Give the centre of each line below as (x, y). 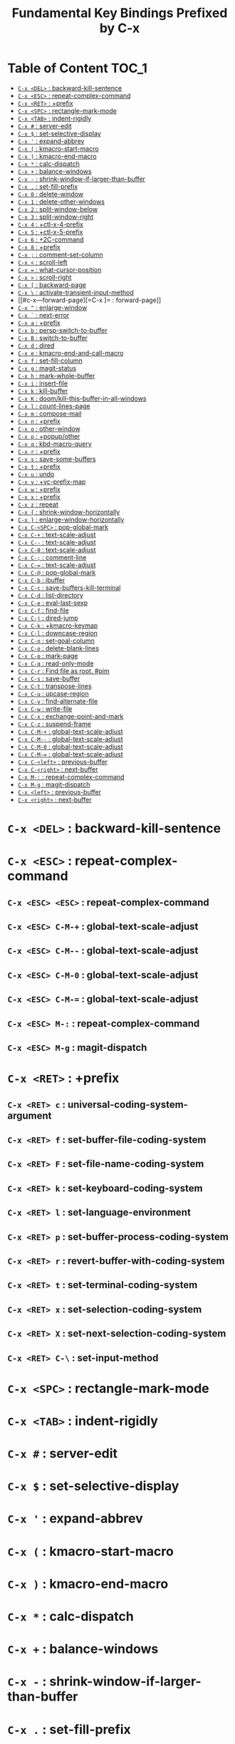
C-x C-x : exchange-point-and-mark (70, 716)
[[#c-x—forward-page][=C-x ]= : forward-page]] (89, 300)
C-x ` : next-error (43, 315)
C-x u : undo (36, 474)
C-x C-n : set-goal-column (56, 640)
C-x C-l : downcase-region (58, 633)
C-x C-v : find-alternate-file (58, 701)
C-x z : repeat (38, 504)
